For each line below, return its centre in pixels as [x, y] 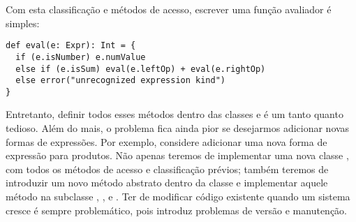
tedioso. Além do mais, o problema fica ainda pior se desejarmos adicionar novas [178, 128]
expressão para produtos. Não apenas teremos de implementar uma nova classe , [177, 155]
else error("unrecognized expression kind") [120, 81]
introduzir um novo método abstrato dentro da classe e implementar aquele [167, 183]
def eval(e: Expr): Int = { [71, 46]
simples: [23, 23]
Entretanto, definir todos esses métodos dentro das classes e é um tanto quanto [175, 114]
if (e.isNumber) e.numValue [81, 57]
